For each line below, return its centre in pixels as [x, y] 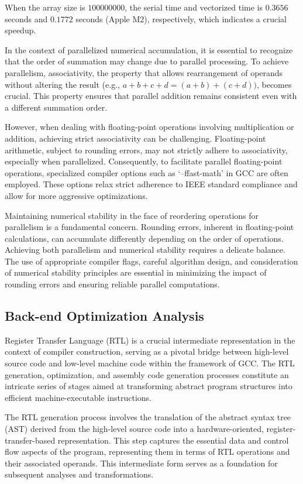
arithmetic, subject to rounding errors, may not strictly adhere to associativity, [146, 150]
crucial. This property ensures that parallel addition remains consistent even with [151, 96]
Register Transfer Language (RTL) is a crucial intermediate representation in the [150, 340]
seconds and [26, 18]
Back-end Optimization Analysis [104, 316]
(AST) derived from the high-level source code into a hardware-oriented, [134, 429]
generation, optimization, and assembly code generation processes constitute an [147, 374]
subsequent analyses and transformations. [79, 474]
